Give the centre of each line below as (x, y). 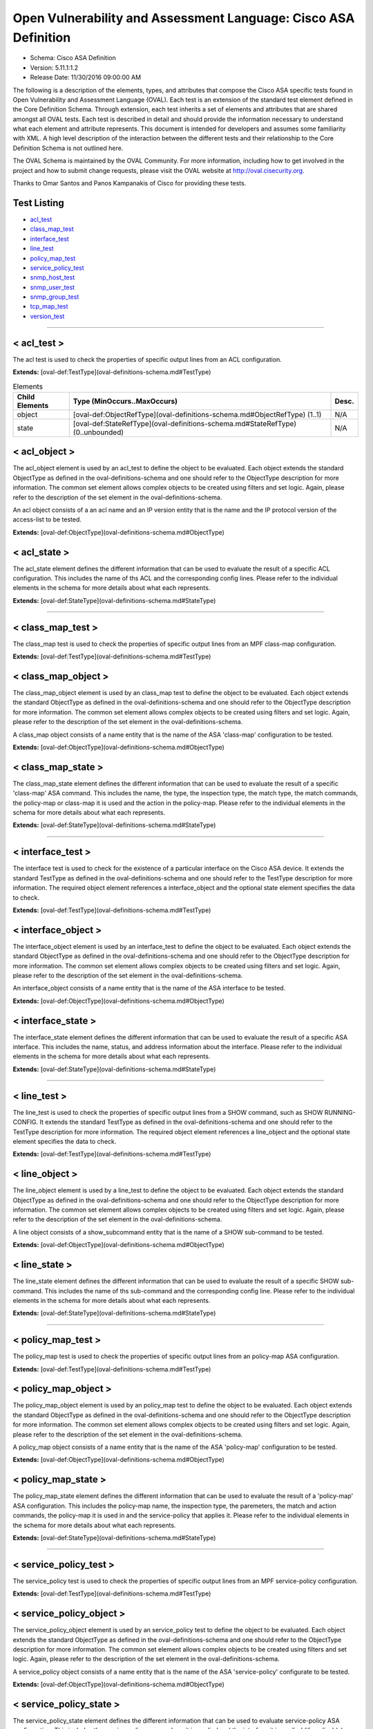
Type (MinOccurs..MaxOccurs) (125, 401)
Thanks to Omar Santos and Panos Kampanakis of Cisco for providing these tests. (130, 183)
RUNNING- (340, 1112)
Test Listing (39, 203)
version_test (47, 316)
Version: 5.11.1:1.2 (54, 67)
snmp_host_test (52, 277)
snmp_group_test (55, 297)
